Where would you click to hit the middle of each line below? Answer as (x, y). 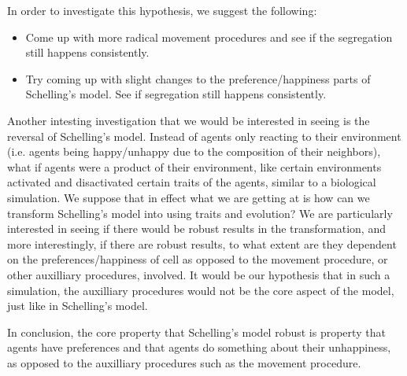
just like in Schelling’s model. (78, 306)
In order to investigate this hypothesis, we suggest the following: (162, 10)
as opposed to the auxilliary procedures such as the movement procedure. (184, 362)
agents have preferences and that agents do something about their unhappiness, (199, 347)
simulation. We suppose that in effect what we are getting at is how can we (189, 197)
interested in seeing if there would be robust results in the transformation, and (196, 229)
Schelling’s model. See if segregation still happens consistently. (176, 94)
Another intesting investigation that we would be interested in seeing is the (189, 120)
